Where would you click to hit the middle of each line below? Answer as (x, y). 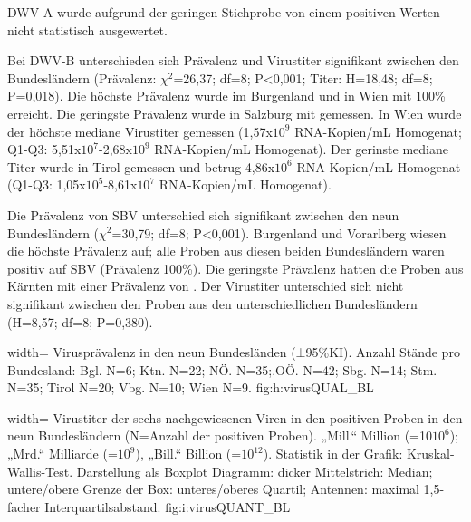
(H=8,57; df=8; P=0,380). (80, 321)
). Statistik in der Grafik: (333, 454)
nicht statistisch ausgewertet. (87, 29)
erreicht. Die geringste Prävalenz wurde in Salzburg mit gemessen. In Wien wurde (235, 113)
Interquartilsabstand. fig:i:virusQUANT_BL (168, 506)
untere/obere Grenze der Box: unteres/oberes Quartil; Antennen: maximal (213, 489)
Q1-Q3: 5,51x (44, 149)
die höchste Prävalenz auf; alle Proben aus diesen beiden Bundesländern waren (226, 251)
